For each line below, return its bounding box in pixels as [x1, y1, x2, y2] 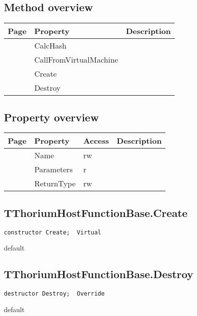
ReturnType [34, 178, 76, 189]
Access [83, 135, 109, 147]
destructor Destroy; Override [4, 290, 105, 298]
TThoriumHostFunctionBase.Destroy [4, 266, 194, 282]
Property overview [4, 109, 99, 124]
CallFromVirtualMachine [34, 54, 118, 66]
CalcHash [34, 40, 66, 51]
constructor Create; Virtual [4, 229, 101, 236]
